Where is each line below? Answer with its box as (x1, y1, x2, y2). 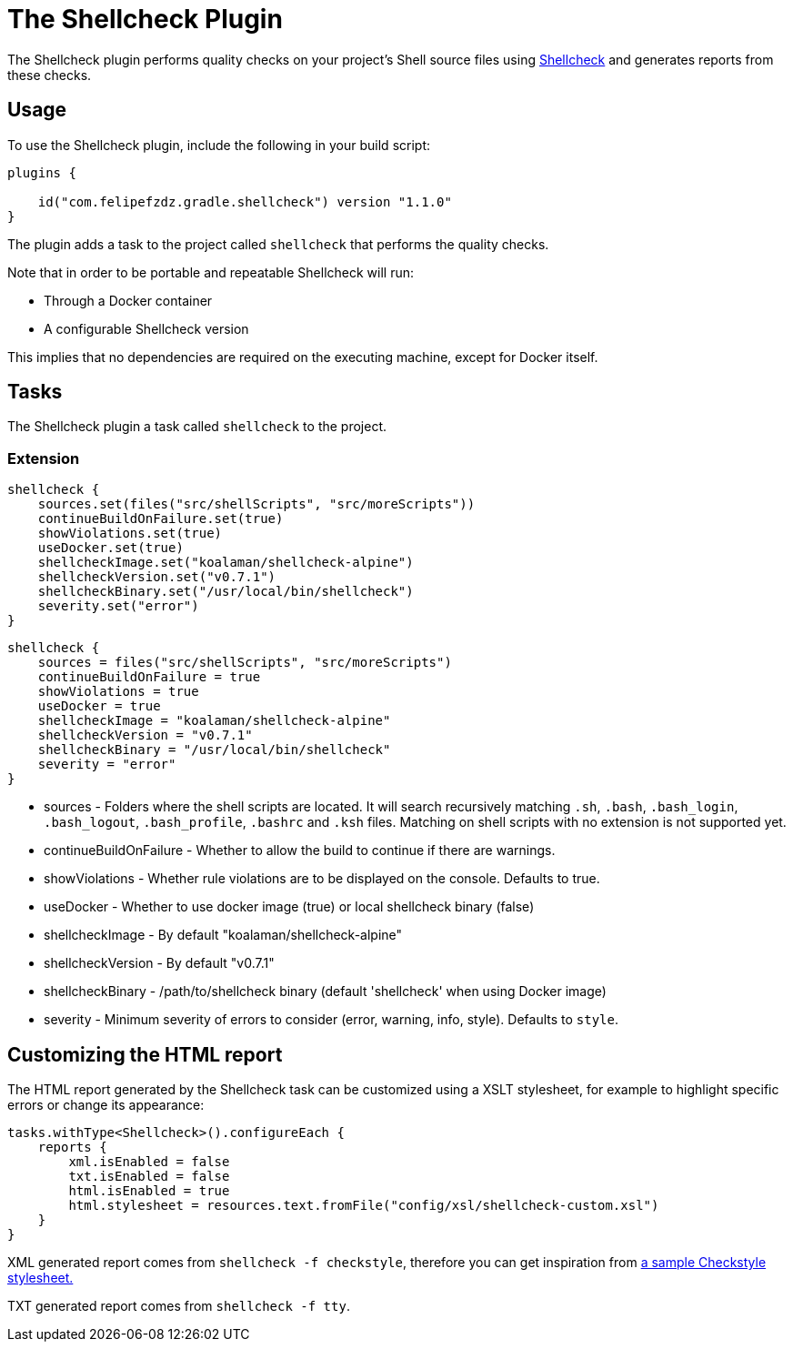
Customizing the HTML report (7, 1042, 283, 1066)
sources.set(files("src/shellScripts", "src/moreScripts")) (37, 497, 476, 512)
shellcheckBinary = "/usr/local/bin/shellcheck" (37, 742, 391, 758)
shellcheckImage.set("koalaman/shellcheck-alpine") (37, 555, 414, 570)
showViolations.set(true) (37, 526, 223, 541)
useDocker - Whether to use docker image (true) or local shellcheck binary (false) (44, 899, 535, 915)
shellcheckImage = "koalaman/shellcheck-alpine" (37, 713, 391, 729)
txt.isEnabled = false (68, 1169, 230, 1184)
